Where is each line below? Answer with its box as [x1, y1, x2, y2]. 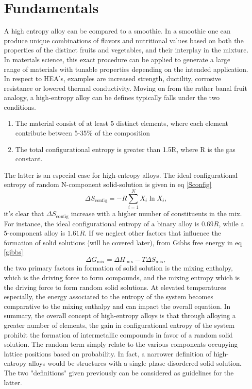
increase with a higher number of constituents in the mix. [71, 208, 242, 219]
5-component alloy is [4, 228, 66, 238]
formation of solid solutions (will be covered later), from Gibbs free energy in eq [4, 237, 242, 247]
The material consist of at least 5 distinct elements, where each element [15, 118, 229, 128]
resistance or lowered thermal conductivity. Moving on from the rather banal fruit [4, 83, 248, 93]
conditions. [4, 101, 36, 112]
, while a [218, 218, 244, 228]
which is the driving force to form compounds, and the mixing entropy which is [4, 272, 240, 283]
